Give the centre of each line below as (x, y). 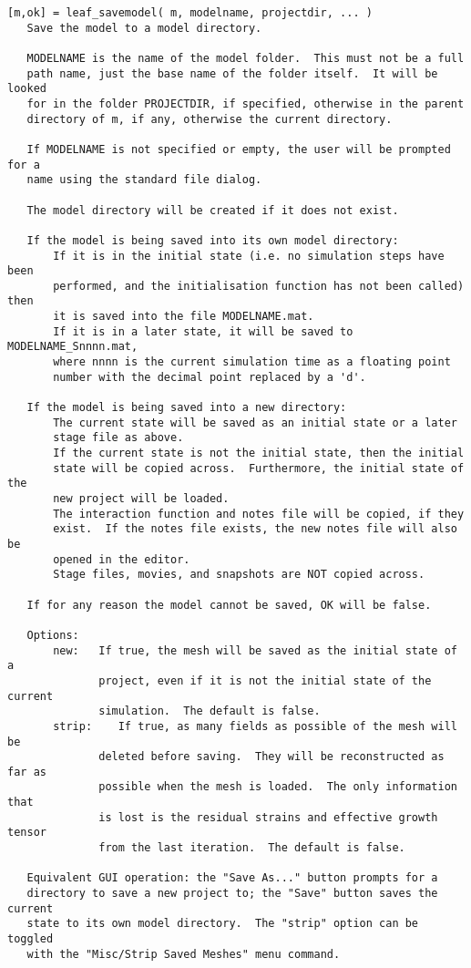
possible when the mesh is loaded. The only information (278, 787)
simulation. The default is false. (210, 711)
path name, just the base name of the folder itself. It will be (232, 73)
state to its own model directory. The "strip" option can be (223, 924)
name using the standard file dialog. (144, 180)
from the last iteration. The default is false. (252, 848)
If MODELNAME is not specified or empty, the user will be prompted (239, 149)
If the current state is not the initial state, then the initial (259, 453)
